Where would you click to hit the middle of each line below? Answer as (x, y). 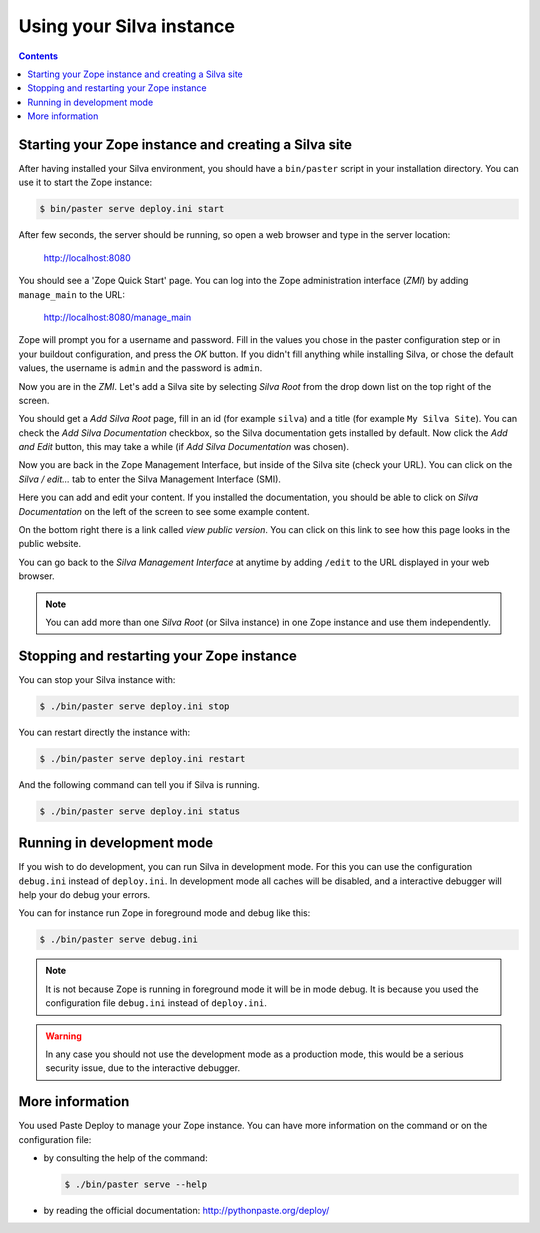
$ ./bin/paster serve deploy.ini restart (142, 758)
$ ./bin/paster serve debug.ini (119, 939)
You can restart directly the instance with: (104, 732)
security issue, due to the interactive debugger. (142, 1068)
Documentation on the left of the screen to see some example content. (164, 511)
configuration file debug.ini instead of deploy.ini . (156, 1003)
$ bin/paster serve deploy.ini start (132, 209)
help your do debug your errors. (84, 895)
